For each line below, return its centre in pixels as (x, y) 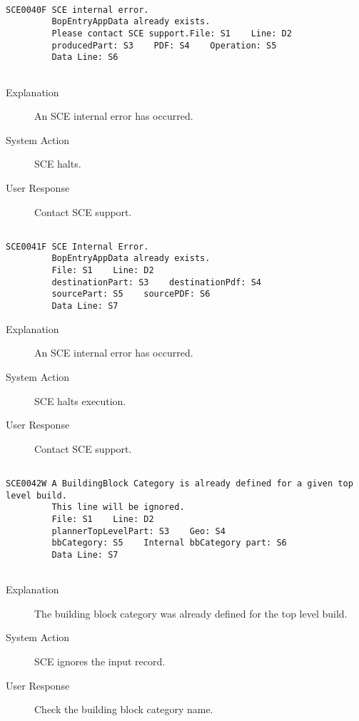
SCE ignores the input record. (100, 661)
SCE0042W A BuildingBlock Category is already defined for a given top (179, 483)
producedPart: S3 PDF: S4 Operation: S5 (164, 45)
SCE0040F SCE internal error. (77, 10)
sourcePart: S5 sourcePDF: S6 (131, 294)
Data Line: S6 (85, 57)
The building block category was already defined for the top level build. (191, 613)
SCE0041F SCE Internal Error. (77, 246)
